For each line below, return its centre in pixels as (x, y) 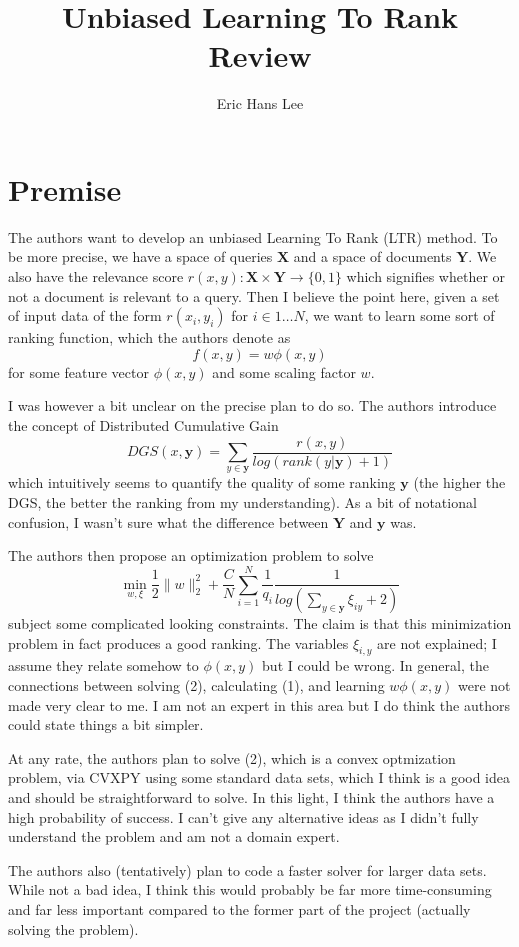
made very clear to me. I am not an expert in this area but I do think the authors (259, 704)
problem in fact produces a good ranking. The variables (178, 642)
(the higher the (459, 482)
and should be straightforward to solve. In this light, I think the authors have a (251, 797)
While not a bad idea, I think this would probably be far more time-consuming (250, 889)
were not (484, 685)
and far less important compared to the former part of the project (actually (239, 908)
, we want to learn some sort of (399, 315)
